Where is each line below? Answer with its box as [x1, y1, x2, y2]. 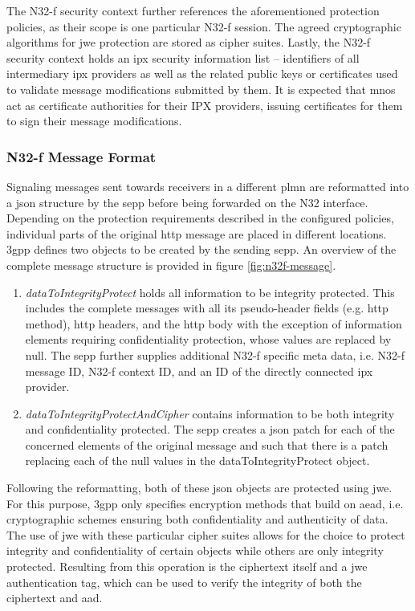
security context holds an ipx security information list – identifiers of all [6, 49, 360, 66]
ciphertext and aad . [6, 589, 103, 606]
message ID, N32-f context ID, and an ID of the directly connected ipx [25, 362, 373, 379]
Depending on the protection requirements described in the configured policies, [6, 210, 394, 226]
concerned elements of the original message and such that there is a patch [25, 436, 389, 453]
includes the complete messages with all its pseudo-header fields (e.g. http [25, 299, 389, 316]
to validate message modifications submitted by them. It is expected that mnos [6, 80, 396, 97]
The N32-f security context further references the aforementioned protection [6, 2, 380, 18]
